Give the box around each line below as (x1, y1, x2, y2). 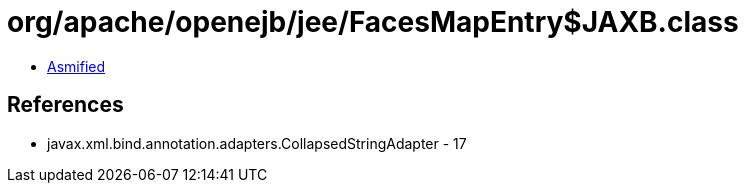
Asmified (47, 57, 106, 75)
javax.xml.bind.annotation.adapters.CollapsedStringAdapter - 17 (47, 134, 467, 152)
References (7, 92, 124, 118)
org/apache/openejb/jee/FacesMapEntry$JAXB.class (7, 5, 739, 39)
